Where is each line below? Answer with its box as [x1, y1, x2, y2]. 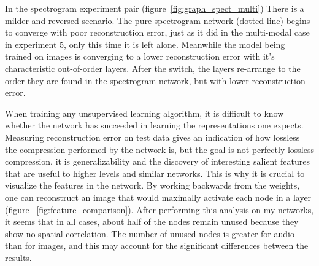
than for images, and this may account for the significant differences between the [5, 239, 309, 252]
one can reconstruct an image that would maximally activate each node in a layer [5, 190, 312, 203]
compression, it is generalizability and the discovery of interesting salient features [5, 155, 310, 168]
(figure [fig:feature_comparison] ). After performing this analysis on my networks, [5, 203, 314, 216]
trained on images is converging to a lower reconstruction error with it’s [5, 50, 275, 63]
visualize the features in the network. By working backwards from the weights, [5, 179, 300, 192]
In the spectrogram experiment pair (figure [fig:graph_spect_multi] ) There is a [5, 2, 304, 14]
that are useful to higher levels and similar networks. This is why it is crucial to [5, 166, 305, 179]
